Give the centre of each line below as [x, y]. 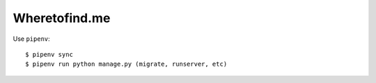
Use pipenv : [31, 39]
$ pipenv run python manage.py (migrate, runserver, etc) [126, 64]
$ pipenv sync [49, 54]
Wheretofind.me [62, 18]
